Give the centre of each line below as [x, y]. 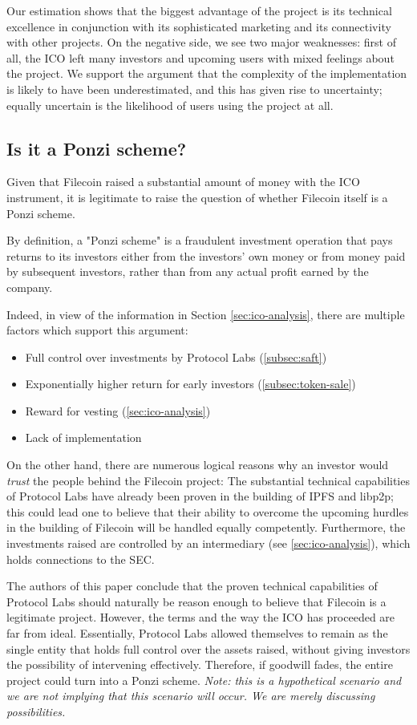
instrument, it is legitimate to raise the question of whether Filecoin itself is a [197, 197]
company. [30, 287]
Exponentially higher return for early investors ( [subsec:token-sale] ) [190, 384]
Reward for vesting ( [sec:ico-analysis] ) [118, 410]
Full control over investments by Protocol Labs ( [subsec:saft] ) [176, 356]
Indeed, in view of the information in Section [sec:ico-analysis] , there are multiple [206, 314]
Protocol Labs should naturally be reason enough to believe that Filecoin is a [196, 601]
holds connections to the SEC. [81, 559]
